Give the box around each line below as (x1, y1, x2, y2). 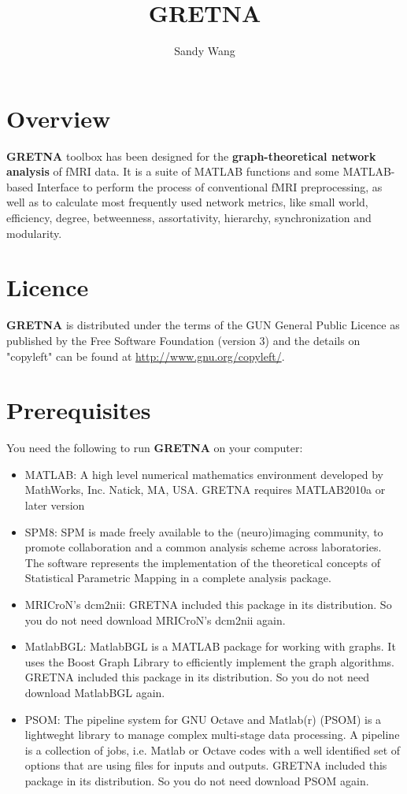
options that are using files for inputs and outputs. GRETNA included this (24, 757, 387, 774)
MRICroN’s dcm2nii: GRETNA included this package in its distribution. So (24, 596, 392, 612)
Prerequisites (6, 394, 151, 426)
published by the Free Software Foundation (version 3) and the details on (6, 332, 361, 348)
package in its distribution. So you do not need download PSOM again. (24, 772, 369, 788)
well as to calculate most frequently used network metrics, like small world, (6, 194, 368, 210)
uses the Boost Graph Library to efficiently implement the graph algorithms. (24, 653, 395, 670)
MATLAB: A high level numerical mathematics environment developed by (24, 466, 383, 482)
